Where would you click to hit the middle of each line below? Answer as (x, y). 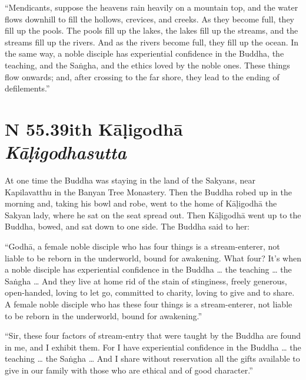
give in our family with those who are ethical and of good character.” (129, 370)
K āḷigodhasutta (66, 152)
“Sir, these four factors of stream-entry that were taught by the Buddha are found (153, 335)
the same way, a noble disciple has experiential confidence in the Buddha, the (144, 53)
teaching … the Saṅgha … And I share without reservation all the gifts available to (152, 358)
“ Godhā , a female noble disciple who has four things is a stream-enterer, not (142, 246)
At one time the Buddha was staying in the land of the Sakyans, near (130, 180)
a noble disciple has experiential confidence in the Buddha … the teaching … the (148, 269)
